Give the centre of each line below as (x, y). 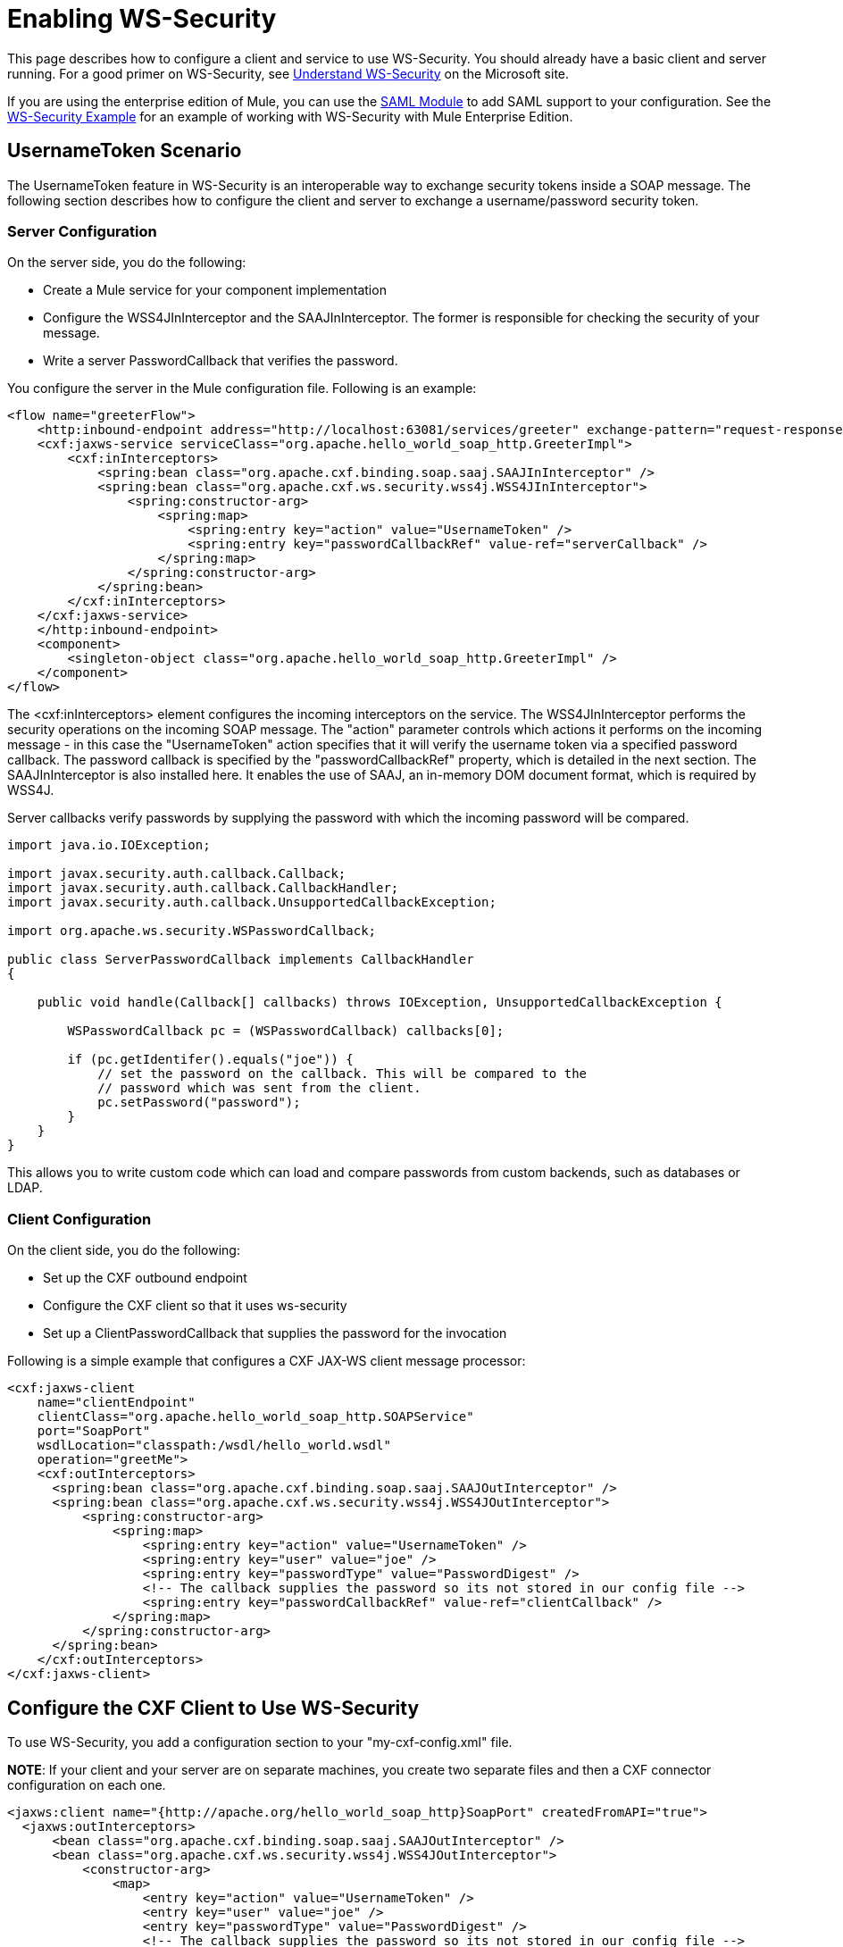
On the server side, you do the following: (127, 263)
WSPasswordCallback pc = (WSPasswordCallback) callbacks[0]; (286, 1031)
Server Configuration (82, 231)
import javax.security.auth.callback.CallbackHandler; (203, 888)
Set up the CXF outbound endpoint (145, 1278)
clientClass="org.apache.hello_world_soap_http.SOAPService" (255, 1417)
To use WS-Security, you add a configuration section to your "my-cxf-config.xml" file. (260, 1742)
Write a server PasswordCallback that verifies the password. (221, 361)
